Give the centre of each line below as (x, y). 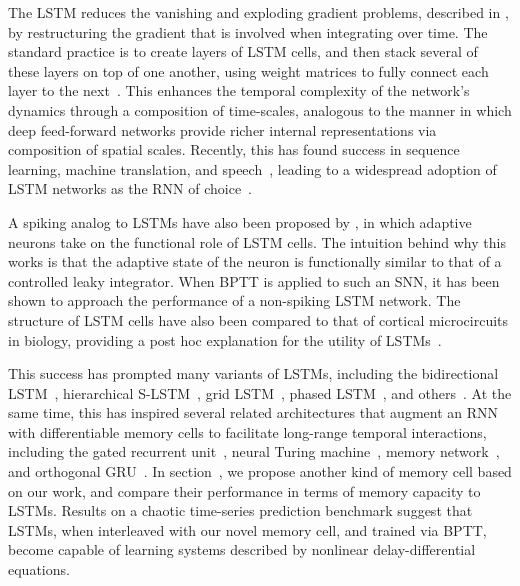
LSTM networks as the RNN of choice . (130, 188)
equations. (39, 569)
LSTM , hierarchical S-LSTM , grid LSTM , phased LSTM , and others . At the (260, 392)
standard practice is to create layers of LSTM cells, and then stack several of (243, 51)
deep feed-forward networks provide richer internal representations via (222, 129)
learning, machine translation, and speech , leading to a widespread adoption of (252, 168)
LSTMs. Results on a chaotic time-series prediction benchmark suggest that (240, 510)
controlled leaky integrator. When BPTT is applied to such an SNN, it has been (254, 280)
